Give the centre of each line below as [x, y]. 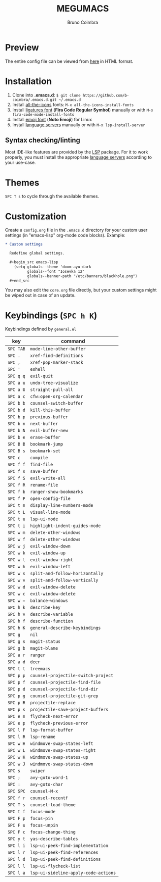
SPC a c [16, 397]
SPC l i [16, 846]
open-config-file [50, 499]
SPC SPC [16, 791]
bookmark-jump [47, 444]
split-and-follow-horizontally [67, 574]
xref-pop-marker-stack [57, 363]
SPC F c [16, 832]
